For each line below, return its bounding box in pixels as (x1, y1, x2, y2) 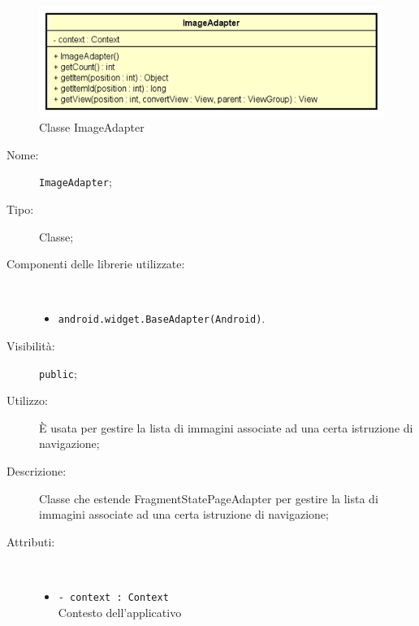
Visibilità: (6, 337, 55, 354)
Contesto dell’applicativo (58, 603, 182, 620)
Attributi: (6, 533, 55, 550)
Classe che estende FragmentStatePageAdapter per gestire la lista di (39, 489, 378, 506)
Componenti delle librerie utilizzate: (6, 255, 185, 272)
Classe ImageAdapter (39, 119, 145, 136)
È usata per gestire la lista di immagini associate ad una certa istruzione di (39, 419, 413, 436)
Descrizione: (6, 463, 67, 480)
